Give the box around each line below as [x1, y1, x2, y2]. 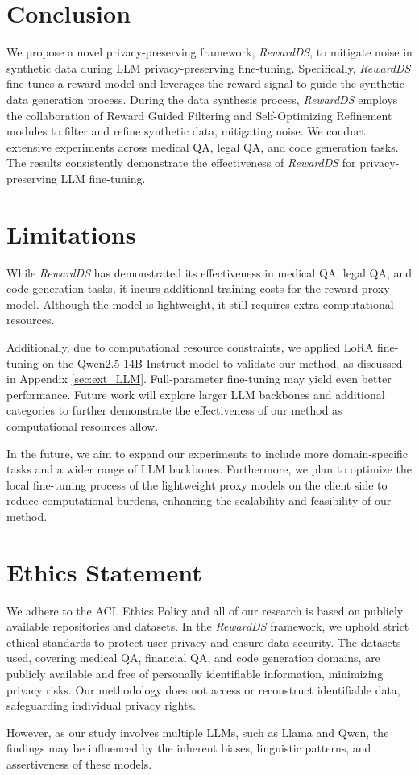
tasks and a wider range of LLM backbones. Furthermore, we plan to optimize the [6, 460, 413, 477]
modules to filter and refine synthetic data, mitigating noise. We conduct [6, 123, 366, 140]
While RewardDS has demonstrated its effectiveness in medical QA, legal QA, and [6, 264, 412, 281]
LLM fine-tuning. [60, 169, 146, 186]
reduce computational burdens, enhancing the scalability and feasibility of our [6, 492, 392, 509]
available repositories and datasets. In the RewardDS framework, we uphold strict [6, 618, 409, 635]
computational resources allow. [6, 417, 159, 434]
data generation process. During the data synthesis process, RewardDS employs [6, 90, 398, 107]
